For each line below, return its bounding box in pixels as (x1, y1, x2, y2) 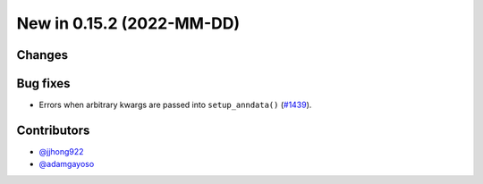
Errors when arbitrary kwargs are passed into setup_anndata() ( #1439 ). (38, 99, 312, 111)
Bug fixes (16, 76, 71, 91)
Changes (16, 47, 69, 63)
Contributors (16, 122, 90, 138)
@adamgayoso (38, 159, 95, 170)
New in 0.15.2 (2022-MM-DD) (16, 13, 241, 33)
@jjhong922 (38, 146, 84, 156)
